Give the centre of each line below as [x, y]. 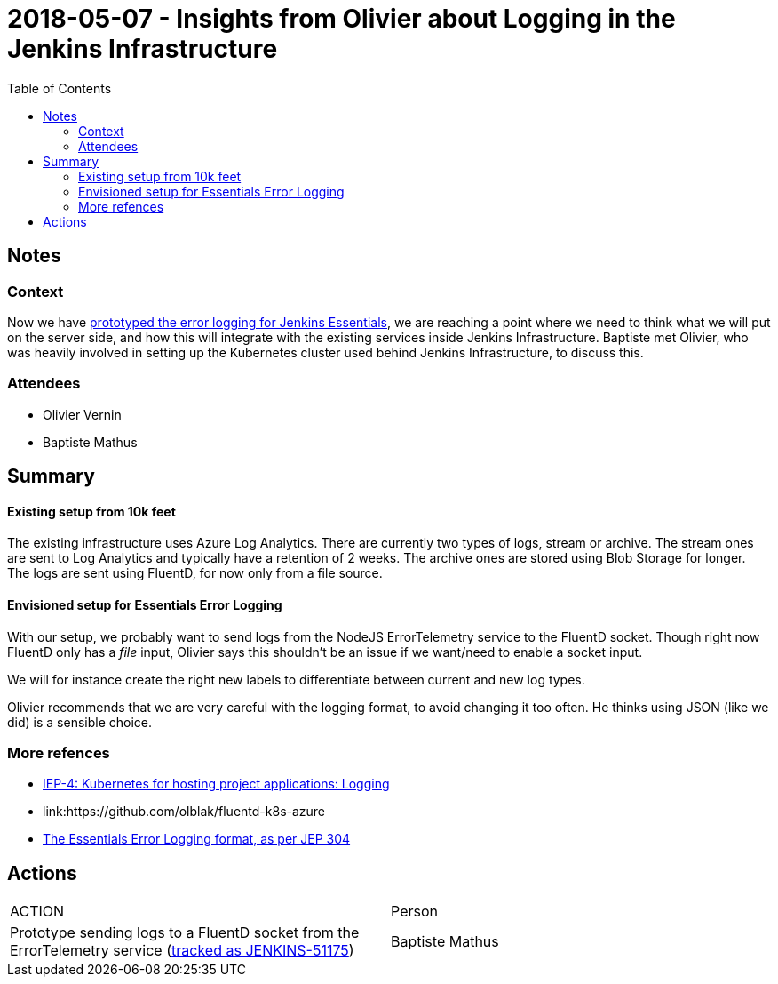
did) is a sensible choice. [80, 722]
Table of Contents [60, 88]
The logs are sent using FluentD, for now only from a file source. [195, 573]
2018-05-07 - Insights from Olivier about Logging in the [341, 19]
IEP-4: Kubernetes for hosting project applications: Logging [216, 784]
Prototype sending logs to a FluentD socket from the [185, 933]
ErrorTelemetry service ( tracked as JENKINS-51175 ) [182, 951]
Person [414, 912]
